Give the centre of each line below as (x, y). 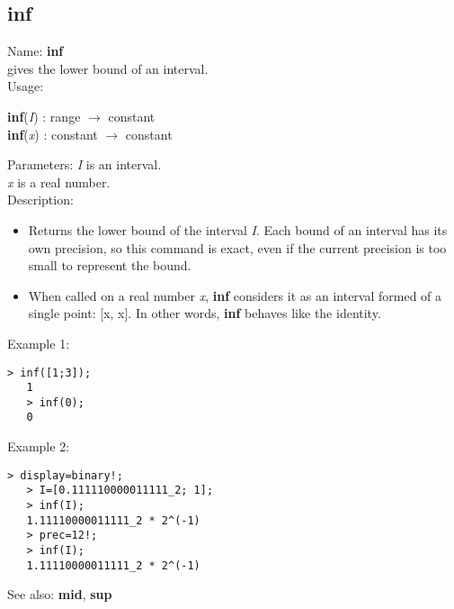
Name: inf (36, 51)
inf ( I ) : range (44, 116)
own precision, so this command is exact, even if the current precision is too (237, 247)
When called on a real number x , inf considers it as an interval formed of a (235, 295)
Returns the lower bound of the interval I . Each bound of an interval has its (238, 229)
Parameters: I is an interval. (85, 164)
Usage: (26, 86)
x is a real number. (59, 182)
